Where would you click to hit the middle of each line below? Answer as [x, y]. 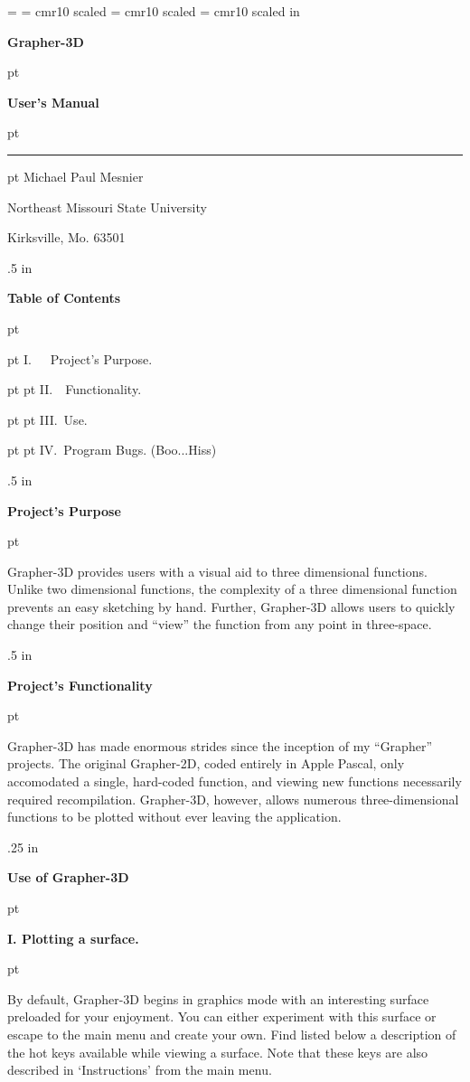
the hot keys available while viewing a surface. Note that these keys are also [218, 1052]
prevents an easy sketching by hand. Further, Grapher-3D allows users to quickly [231, 606]
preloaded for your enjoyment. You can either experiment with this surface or [222, 1016]
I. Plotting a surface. [73, 938]
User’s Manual [53, 102]
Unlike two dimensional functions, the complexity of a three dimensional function [232, 589]
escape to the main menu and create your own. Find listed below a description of [232, 1034]
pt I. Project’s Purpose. [80, 358]
